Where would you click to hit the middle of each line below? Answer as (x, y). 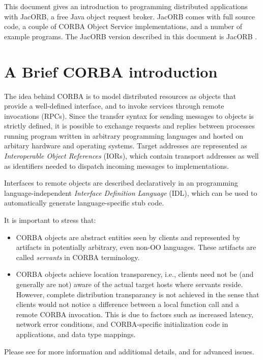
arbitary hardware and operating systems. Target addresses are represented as (126, 146)
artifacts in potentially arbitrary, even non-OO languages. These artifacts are (136, 247)
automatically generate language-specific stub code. (84, 203)
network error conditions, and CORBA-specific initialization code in (122, 324)
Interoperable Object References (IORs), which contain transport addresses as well (131, 156)
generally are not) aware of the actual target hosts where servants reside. (129, 284)
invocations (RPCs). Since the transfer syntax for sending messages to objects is (129, 115)
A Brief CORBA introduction (111, 71)
